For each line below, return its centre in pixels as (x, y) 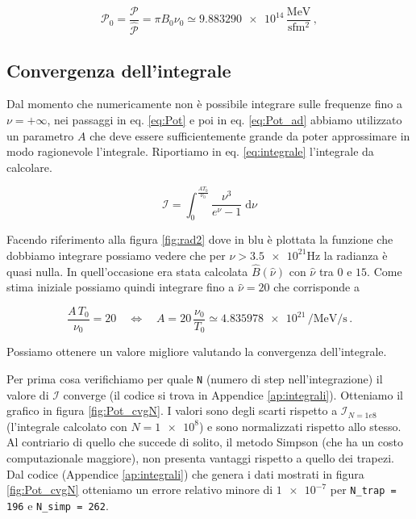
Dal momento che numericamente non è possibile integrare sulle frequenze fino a (204, 104)
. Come (385, 271)
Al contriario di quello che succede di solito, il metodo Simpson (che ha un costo (205, 442)
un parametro (40, 135)
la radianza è (356, 255)
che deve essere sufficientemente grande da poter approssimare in (250, 135)
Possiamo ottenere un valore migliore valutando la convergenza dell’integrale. (197, 352)
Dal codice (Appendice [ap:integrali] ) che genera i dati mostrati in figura (185, 473)
